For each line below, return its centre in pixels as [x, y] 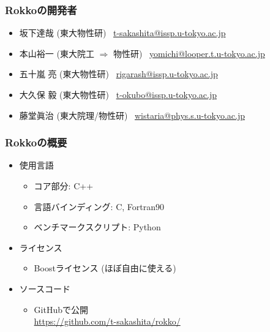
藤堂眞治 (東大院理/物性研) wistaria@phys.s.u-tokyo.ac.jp [132, 115]
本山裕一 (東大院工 [57, 53]
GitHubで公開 [61, 309]
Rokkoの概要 [36, 142]
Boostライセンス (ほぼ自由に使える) [105, 268]
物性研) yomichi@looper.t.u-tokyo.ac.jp [189, 53]
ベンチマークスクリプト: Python [97, 227]
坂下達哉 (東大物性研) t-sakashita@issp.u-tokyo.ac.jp [122, 33]
